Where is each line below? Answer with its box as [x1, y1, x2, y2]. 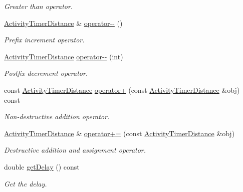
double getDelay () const [4, 161, 80, 172]
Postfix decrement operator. [4, 68, 88, 78]
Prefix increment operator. [4, 34, 85, 45]
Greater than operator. [4, 1, 73, 11]
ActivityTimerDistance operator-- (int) [4, 51, 123, 61]
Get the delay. [4, 178, 47, 189]
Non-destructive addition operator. [4, 111, 110, 122]
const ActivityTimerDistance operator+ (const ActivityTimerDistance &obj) [4, 84, 240, 95]
